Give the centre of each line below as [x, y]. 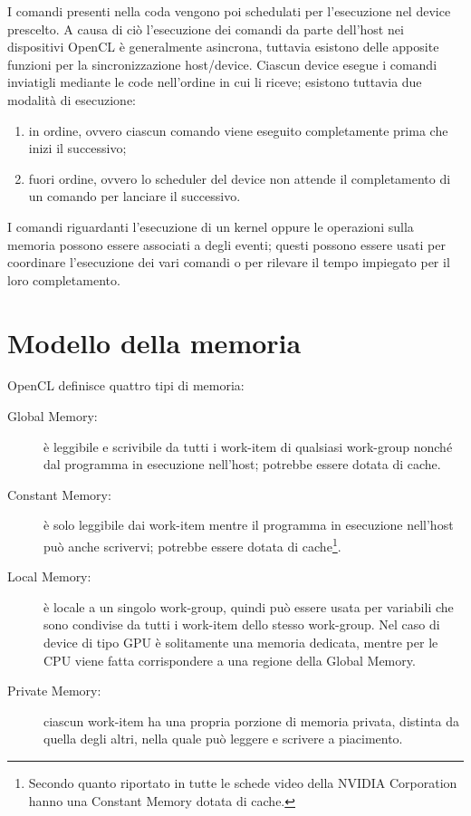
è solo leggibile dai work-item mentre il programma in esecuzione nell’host [249, 525]
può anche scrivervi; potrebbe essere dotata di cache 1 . [192, 545]
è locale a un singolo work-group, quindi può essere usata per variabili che [249, 606]
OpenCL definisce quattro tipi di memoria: [126, 385]
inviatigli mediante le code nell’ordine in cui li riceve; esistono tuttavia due [215, 82]
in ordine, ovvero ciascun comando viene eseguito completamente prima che [238, 130]
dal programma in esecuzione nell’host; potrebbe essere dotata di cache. [242, 464]
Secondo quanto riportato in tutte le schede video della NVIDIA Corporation [243, 782]
